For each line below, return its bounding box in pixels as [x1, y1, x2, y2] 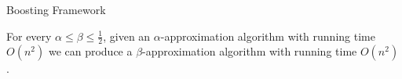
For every [6, 27, 52, 44]
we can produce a [48, 43, 133, 59]
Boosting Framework [6, 2, 106, 17]
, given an [103, 27, 151, 44]
